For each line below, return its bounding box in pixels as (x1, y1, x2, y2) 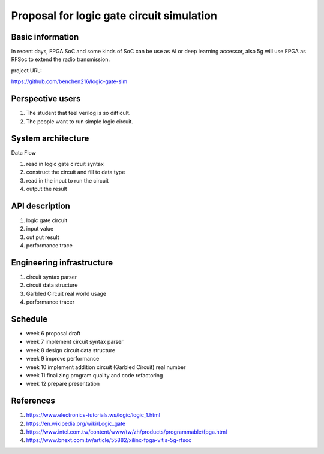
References (11, 396, 55, 406)
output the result (26, 186, 67, 192)
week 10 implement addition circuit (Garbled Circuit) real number (26, 363, 186, 371)
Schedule (11, 314, 48, 324)
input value (26, 225, 54, 232)
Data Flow (11, 149, 36, 156)
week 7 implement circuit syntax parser (26, 338, 124, 346)
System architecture (11, 134, 89, 144)
